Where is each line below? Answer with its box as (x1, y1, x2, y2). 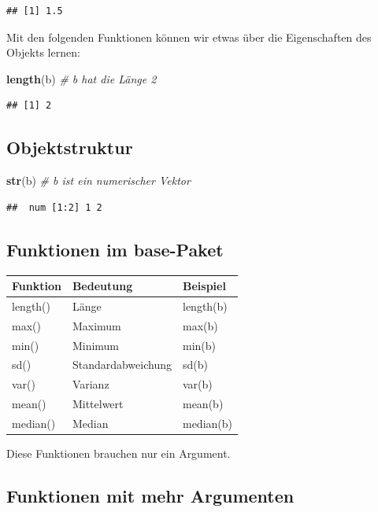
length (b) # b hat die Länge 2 (6, 70, 157, 87)
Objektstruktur (6, 135, 133, 160)
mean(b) (182, 396, 224, 412)
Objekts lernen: (6, 44, 80, 61)
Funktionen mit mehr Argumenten (6, 484, 295, 508)
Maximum (72, 317, 121, 333)
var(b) (182, 376, 213, 392)
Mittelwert (72, 396, 124, 412)
